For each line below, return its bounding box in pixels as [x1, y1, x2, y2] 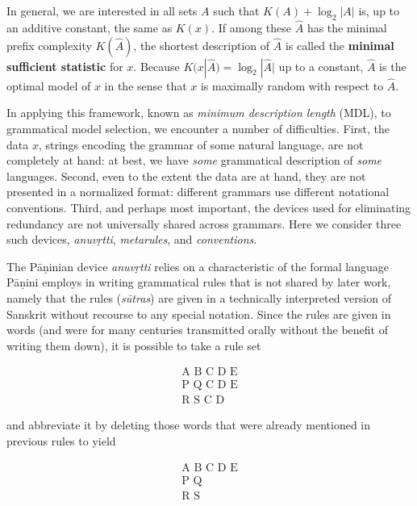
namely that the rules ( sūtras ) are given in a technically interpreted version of [6, 289, 391, 306]
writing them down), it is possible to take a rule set [6, 337, 261, 353]
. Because [133, 57, 180, 74]
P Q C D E [181, 379, 238, 391]
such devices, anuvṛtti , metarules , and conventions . [6, 231, 257, 248]
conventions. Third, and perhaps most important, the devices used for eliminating [6, 199, 411, 215]
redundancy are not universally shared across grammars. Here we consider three [6, 215, 402, 232]
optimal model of [6, 77, 91, 94]
